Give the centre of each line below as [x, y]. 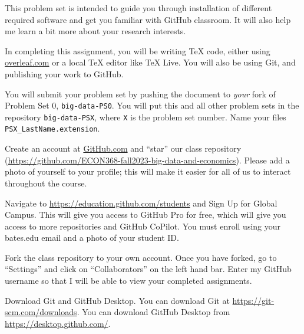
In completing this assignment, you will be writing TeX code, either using [138, 50]
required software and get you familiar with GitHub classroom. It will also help [148, 19]
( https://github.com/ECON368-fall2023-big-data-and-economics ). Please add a [147, 160]
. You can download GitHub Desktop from [153, 312]
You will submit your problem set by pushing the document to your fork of [140, 94]
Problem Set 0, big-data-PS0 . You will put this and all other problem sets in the [152, 105]
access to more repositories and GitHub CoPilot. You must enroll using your [143, 226]
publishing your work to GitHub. [64, 73]
